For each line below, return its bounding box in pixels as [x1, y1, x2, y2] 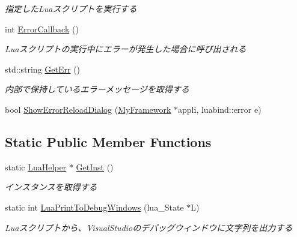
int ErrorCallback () [5, 22, 79, 35]
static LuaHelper [5, 160, 67, 173]
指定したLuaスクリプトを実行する [5, 2, 137, 14]
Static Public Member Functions [5, 132, 212, 151]
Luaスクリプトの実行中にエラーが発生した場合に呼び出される [5, 43, 246, 55]
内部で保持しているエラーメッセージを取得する [5, 83, 189, 95]
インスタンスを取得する [5, 181, 97, 193]
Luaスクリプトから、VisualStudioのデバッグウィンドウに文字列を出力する [5, 221, 293, 233]
